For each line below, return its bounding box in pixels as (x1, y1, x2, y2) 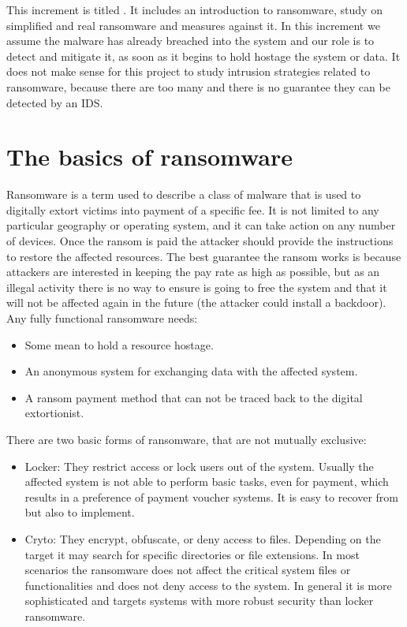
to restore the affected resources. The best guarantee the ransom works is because (6, 248, 401, 264)
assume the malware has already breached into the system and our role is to (6, 32, 375, 49)
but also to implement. (24, 504, 135, 521)
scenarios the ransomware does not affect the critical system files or (24, 562, 351, 578)
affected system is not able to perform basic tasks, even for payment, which (24, 473, 389, 490)
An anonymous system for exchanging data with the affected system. (24, 363, 358, 379)
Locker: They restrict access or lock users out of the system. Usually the (24, 457, 374, 474)
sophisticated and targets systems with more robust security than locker (24, 592, 374, 609)
